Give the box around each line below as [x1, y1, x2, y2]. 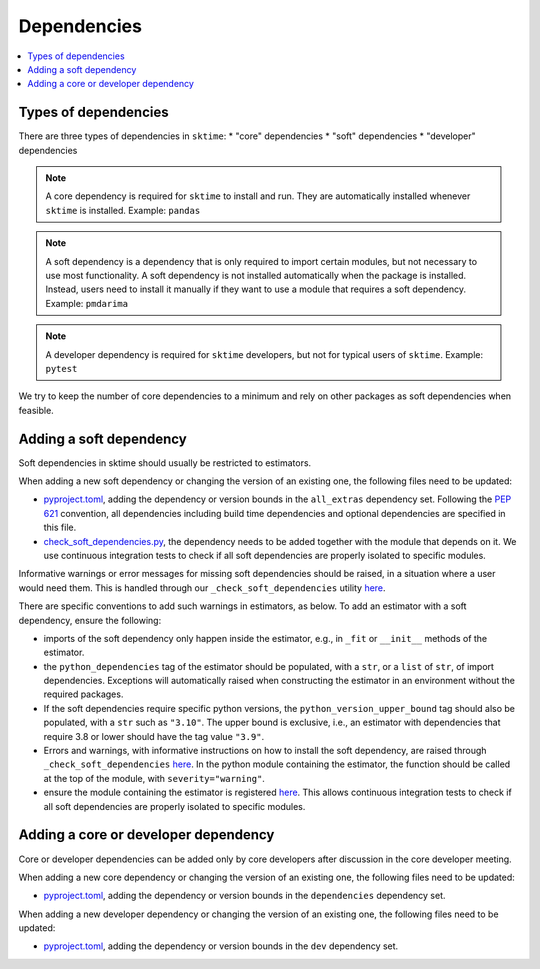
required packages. [43, 688, 124, 700]
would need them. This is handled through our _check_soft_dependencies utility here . [18, 581, 386, 594]
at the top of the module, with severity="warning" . [43, 772, 265, 784]
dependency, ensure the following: [18, 614, 162, 626]
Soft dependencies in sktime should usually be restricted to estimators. [18, 456, 312, 469]
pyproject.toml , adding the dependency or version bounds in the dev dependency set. [43, 940, 399, 952]
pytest [45, 363, 78, 374]
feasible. [18, 404, 54, 416]
